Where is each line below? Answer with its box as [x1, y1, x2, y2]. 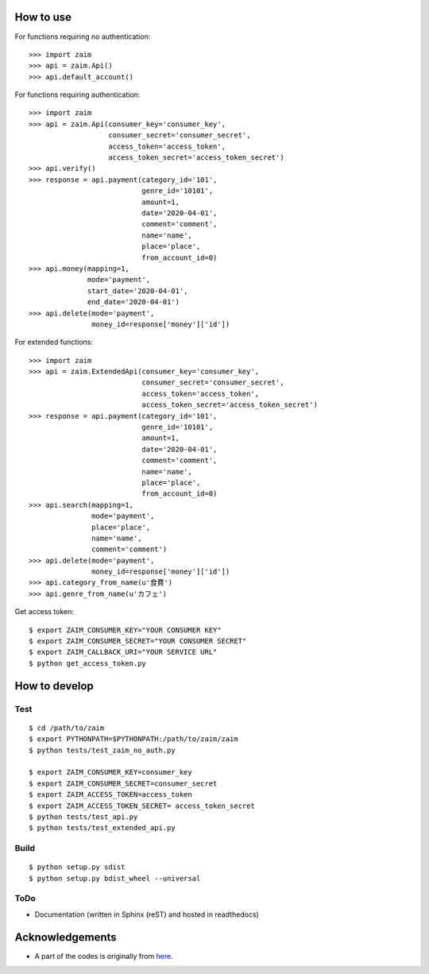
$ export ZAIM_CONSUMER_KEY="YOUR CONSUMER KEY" [29, 625, 222, 635]
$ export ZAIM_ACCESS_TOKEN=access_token [29, 790, 192, 799]
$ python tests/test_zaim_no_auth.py [29, 745, 176, 755]
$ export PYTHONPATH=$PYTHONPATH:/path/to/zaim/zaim [29, 735, 238, 744]
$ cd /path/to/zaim [29, 723, 105, 732]
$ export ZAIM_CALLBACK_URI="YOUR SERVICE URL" [29, 647, 218, 657]
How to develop [14, 679, 95, 693]
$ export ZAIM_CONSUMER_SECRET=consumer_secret [29, 779, 218, 788]
